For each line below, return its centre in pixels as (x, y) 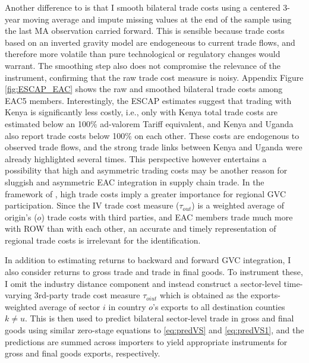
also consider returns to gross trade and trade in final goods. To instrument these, (154, 272)
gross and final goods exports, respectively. (83, 353)
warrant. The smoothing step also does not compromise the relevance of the (143, 65)
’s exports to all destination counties (219, 306)
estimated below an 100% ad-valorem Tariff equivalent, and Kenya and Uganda (149, 123)
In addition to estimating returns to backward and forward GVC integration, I (148, 260)
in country (127, 306)
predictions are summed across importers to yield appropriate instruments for (146, 341)
